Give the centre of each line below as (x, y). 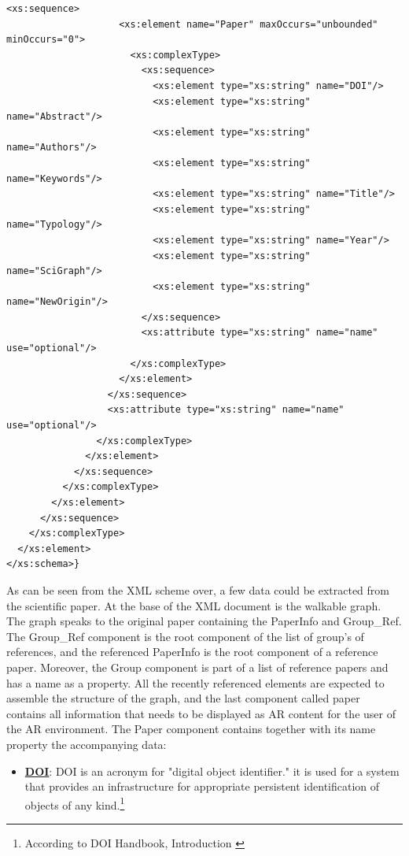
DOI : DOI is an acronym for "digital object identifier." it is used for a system (212, 771)
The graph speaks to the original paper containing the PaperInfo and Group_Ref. (204, 621)
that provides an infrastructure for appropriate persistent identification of (202, 786)
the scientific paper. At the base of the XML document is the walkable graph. (194, 605)
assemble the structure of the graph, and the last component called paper (183, 698)
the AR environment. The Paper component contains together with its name (191, 729)
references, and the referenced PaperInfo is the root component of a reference (192, 652)
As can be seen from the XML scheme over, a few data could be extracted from (198, 589)
